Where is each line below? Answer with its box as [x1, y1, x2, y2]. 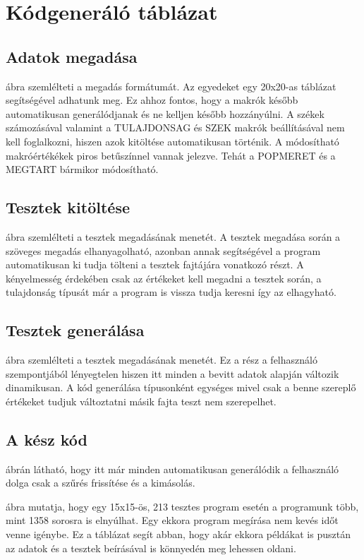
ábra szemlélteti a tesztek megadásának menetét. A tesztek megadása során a [6, 229, 341, 244]
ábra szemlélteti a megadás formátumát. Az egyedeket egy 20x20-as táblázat [6, 78, 336, 93]
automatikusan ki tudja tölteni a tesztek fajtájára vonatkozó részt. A [6, 257, 304, 272]
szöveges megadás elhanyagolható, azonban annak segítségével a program [6, 243, 321, 258]
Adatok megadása [6, 45, 138, 67]
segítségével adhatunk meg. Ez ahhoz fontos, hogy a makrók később [6, 93, 298, 107]
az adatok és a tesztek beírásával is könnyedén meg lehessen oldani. [6, 540, 296, 555]
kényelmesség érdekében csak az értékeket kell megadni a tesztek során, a [6, 270, 322, 285]
